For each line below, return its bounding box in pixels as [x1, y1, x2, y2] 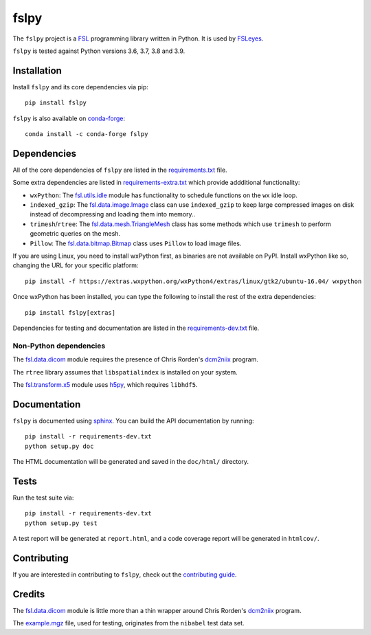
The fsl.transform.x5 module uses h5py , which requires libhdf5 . [12, 380, 198, 388]
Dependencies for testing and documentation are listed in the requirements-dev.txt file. [12, 324, 260, 332]
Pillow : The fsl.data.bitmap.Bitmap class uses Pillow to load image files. [30, 239, 242, 247]
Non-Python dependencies [12, 341, 106, 350]
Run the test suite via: [12, 493, 74, 502]
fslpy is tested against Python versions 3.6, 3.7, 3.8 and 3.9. [12, 47, 185, 55]
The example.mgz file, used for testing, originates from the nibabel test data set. [12, 619, 245, 627]
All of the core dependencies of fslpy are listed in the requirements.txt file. [12, 166, 227, 174]
